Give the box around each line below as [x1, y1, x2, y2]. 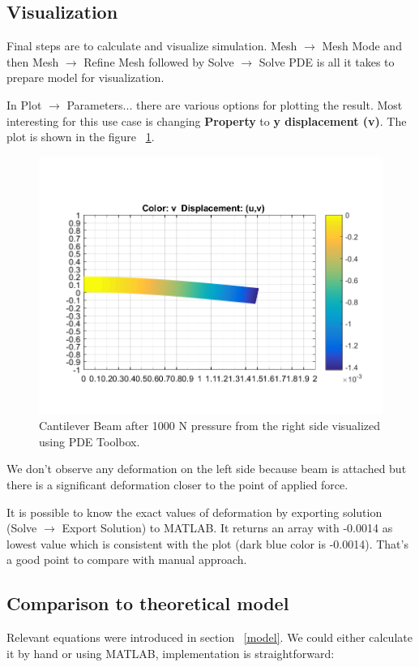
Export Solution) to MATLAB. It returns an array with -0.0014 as [62, 519, 393, 536]
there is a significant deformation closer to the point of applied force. [6, 476, 348, 493]
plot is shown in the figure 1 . [6, 128, 155, 145]
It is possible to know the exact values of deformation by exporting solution [6, 503, 383, 520]
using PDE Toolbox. [39, 432, 140, 450]
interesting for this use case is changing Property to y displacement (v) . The [6, 112, 407, 129]
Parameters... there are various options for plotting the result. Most [66, 96, 403, 113]
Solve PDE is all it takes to [259, 53, 395, 70]
